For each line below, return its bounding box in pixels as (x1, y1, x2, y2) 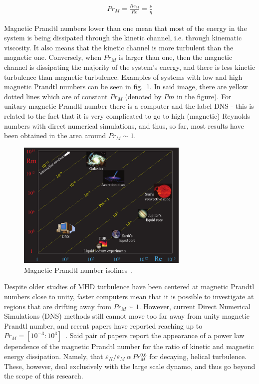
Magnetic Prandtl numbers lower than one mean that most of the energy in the (4, 22, 247, 33)
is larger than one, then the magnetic (118, 52, 233, 62)
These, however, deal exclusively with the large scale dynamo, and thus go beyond (4, 361, 256, 371)
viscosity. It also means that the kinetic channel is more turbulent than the (4, 42, 234, 52)
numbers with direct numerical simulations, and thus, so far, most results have (4, 120, 244, 131)
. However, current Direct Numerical (139, 301, 251, 311)
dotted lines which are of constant (4, 91, 108, 101)
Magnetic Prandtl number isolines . (24, 264, 133, 275)
